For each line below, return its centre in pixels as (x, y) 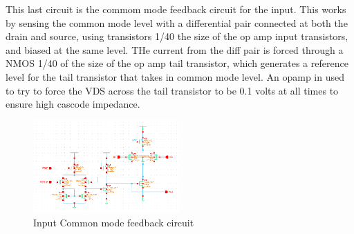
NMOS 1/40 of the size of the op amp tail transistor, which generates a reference (177, 63)
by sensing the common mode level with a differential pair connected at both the (177, 22)
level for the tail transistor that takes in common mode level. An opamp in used (175, 76)
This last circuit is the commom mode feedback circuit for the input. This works (176, 9)
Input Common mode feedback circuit (114, 223)
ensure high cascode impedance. (73, 104)
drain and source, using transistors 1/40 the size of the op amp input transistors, (177, 36)
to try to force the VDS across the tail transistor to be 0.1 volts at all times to (172, 90)
